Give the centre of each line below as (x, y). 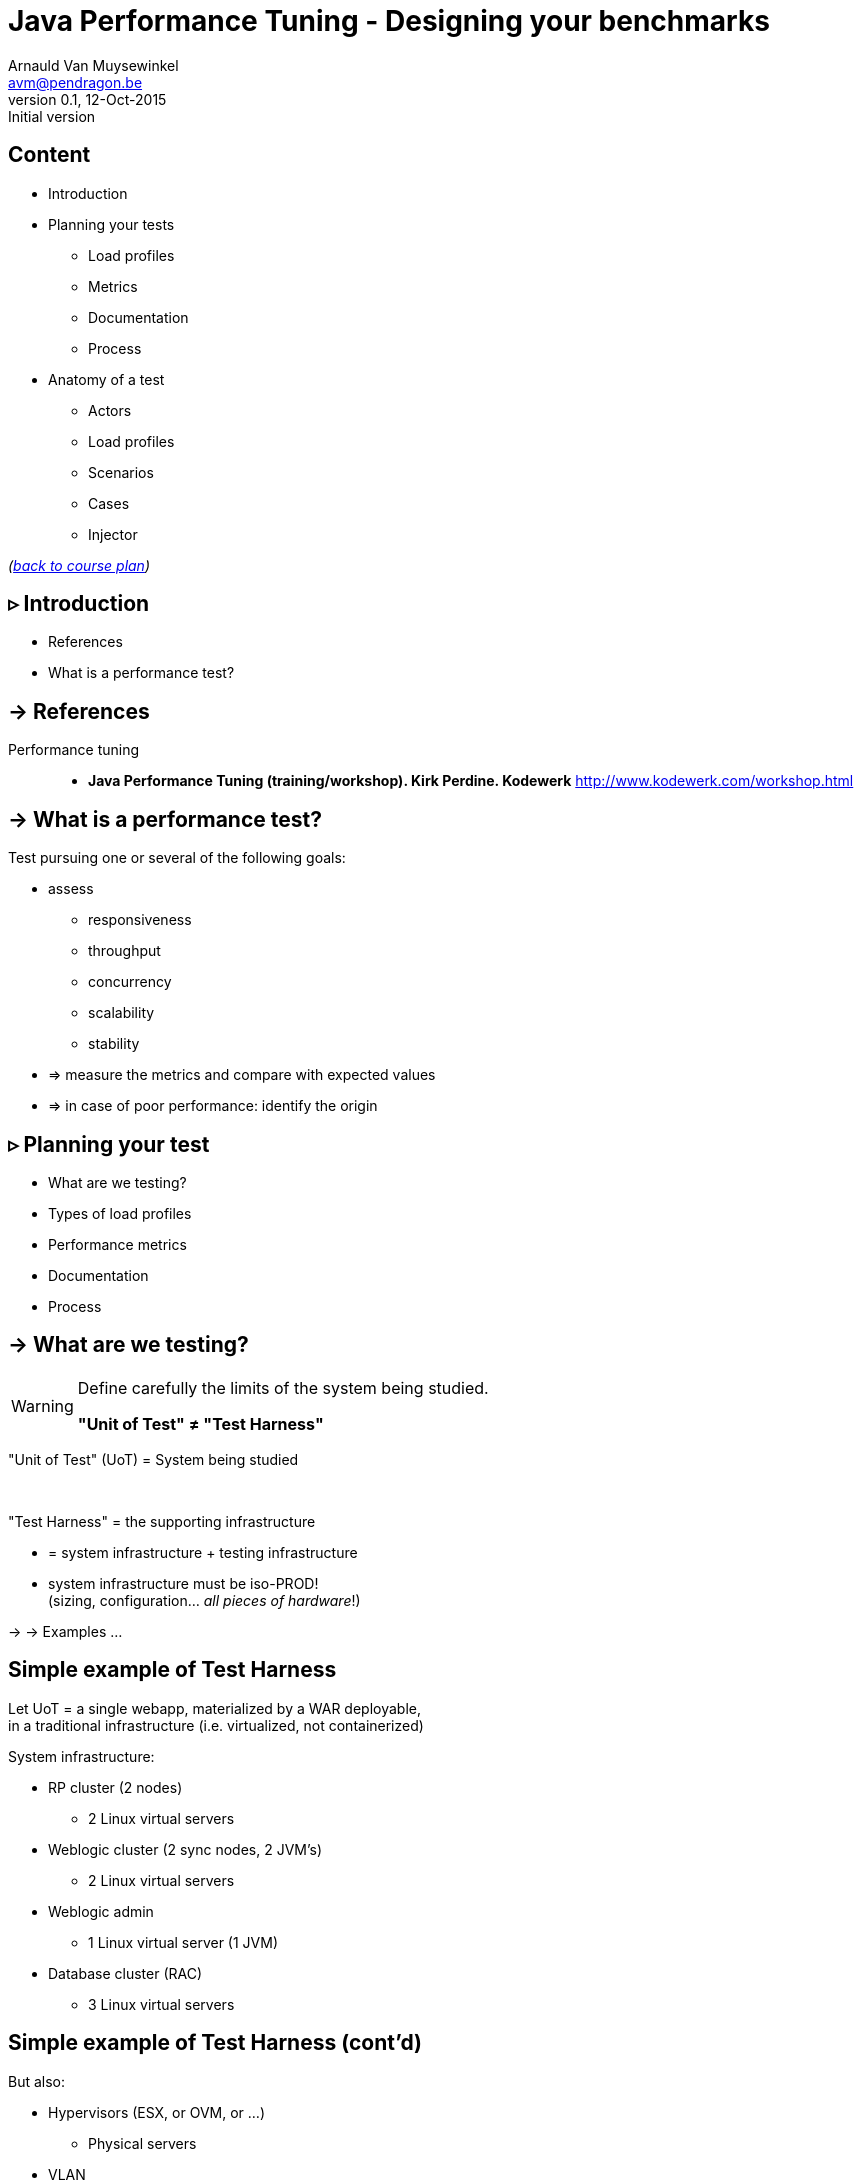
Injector (113, 534)
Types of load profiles (120, 1213)
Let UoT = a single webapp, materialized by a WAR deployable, (214, 1708)
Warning (42, 1405)
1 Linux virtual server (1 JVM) (183, 1942)
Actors (110, 410)
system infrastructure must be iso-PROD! (183, 1583)
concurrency (130, 982)
